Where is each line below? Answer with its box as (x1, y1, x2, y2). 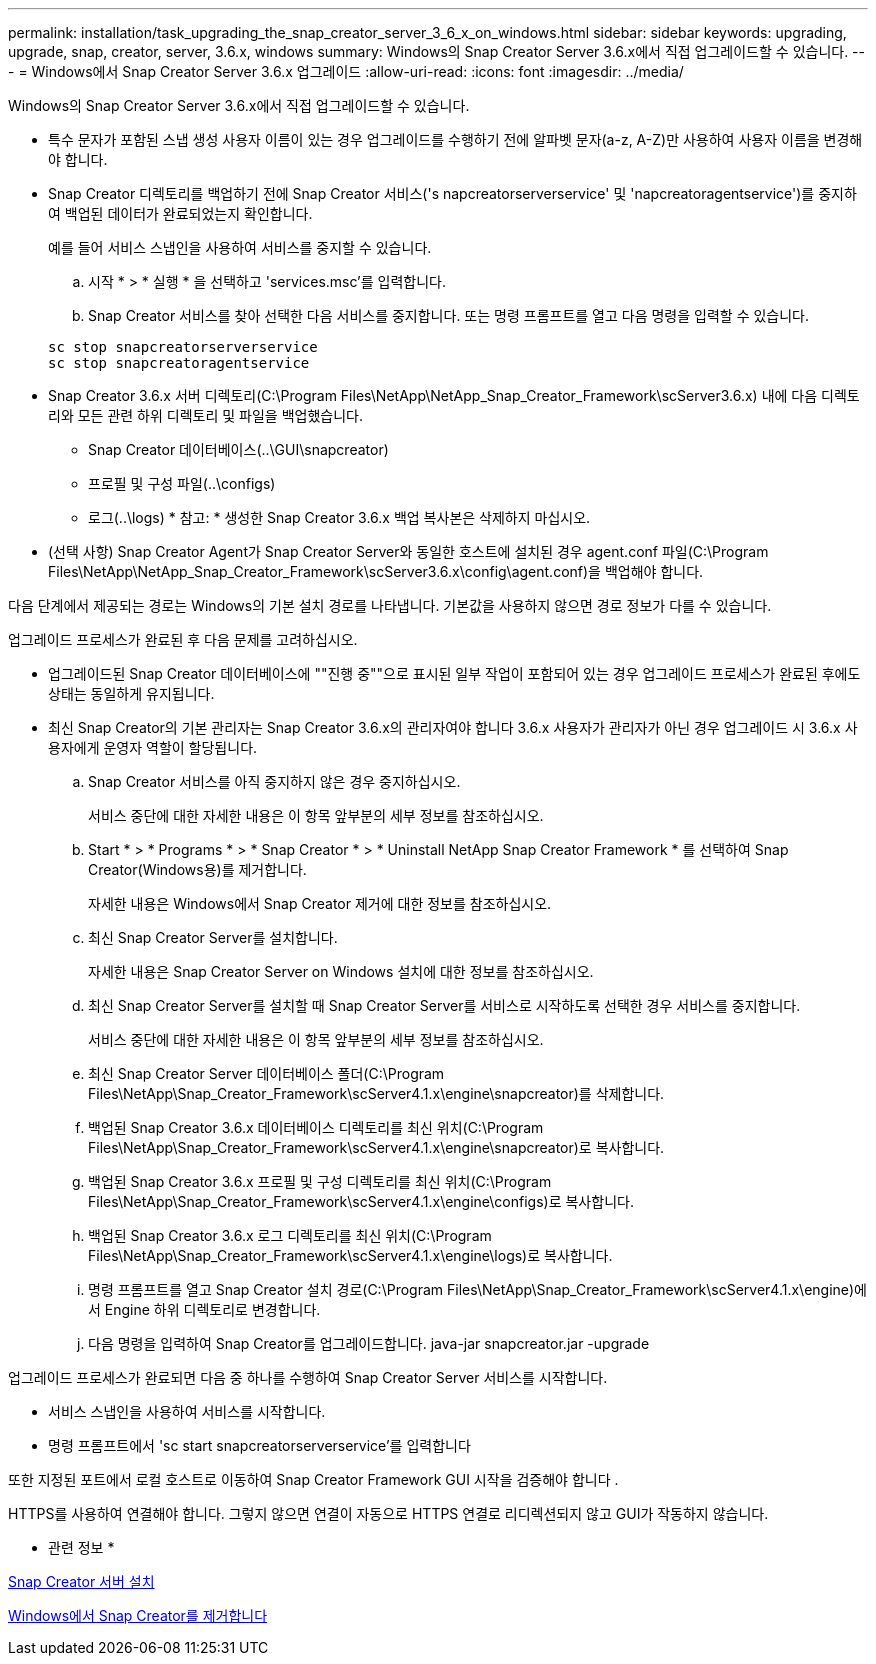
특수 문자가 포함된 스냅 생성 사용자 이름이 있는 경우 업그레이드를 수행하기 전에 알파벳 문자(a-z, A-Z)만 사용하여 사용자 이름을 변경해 (48, 131, 863, 148)
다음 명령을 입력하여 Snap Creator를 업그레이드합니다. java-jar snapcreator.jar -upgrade (88, 1335, 650, 1352)
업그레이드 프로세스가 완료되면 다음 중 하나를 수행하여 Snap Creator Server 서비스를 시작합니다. (8, 1369, 608, 1386)
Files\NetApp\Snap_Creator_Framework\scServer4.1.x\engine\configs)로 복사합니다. (88, 1193, 634, 1210)
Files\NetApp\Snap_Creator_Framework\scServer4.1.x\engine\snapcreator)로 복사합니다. (88, 1139, 665, 1156)
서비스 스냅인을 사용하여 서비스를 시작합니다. (48, 1403, 326, 1420)
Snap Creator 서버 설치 (8, 1573, 155, 1590)
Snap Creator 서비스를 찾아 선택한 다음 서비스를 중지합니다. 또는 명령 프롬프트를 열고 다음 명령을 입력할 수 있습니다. (88, 307, 810, 324)
